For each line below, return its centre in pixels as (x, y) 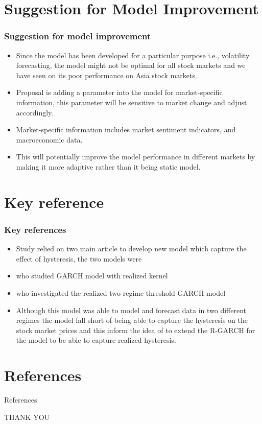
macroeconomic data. (49, 139)
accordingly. (35, 112)
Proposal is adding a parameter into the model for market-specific (119, 92)
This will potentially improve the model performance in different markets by (136, 157)
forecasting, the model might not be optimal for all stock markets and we (131, 65)
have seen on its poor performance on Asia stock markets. (106, 75)
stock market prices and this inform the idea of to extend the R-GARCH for (136, 330)
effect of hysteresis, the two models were (79, 258)
